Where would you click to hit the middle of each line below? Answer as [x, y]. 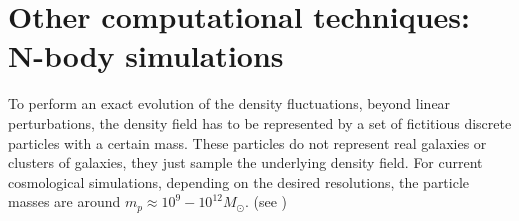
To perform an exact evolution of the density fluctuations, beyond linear [229, 103]
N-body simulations [146, 55]
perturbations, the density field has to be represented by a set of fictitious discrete [260, 122]
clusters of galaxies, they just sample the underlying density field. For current [245, 162]
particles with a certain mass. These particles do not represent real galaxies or [247, 142]
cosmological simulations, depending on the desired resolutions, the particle [239, 181]
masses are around [64, 201]
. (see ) [266, 201]
